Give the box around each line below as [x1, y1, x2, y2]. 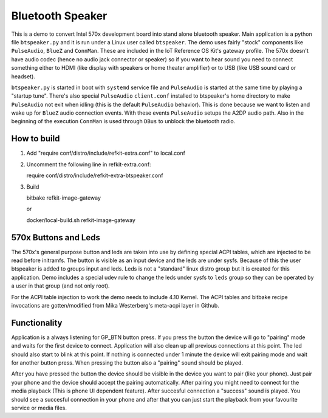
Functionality [11, 317, 63, 328]
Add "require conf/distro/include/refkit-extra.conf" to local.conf [26, 149, 185, 157]
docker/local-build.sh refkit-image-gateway [26, 216, 136, 224]
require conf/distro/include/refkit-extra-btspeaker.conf [26, 172, 163, 179]
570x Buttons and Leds [11, 232, 100, 243]
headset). [11, 73, 36, 80]
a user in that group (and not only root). [11, 282, 110, 289]
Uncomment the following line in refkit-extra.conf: [26, 161, 151, 168]
